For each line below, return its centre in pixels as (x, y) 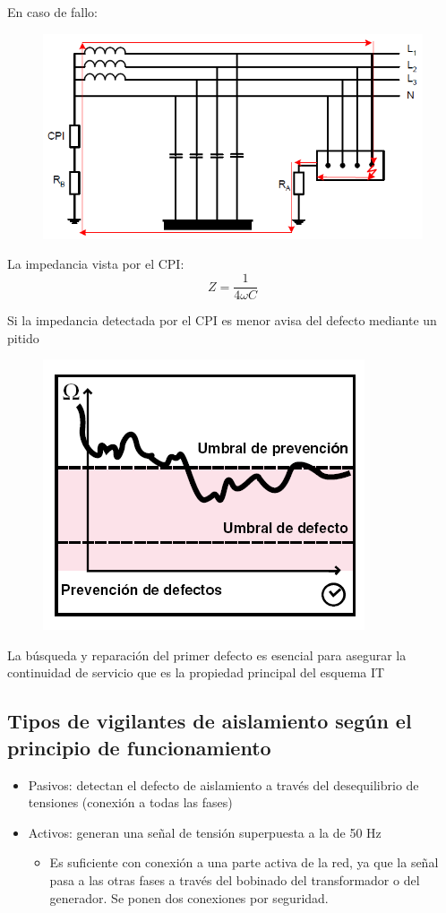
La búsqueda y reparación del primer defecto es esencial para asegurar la (207, 655)
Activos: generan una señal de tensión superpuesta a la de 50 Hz (205, 832)
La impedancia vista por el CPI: (96, 264)
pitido (23, 337)
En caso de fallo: (52, 12)
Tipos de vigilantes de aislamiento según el (210, 721)
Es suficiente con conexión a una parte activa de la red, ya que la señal (244, 862)
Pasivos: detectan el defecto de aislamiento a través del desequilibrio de (223, 784)
